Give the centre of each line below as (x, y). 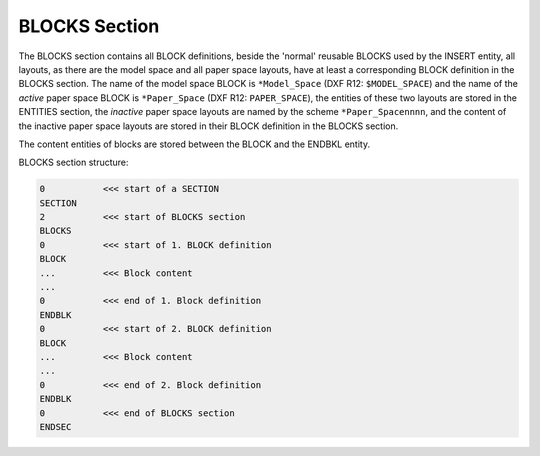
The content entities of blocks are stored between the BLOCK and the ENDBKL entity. (194, 144)
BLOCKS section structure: (73, 162)
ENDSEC (55, 426)
